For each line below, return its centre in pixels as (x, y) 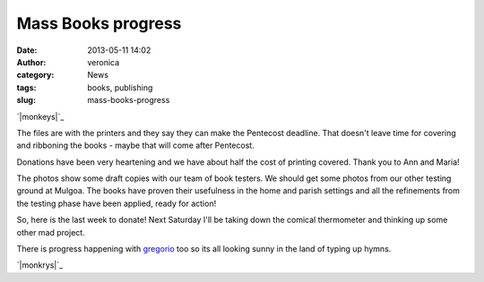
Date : (27, 50)
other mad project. (51, 232)
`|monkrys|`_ (40, 265)
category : (35, 75)
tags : (26, 87)
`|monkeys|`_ (40, 116)
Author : (31, 62)
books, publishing (120, 87)
